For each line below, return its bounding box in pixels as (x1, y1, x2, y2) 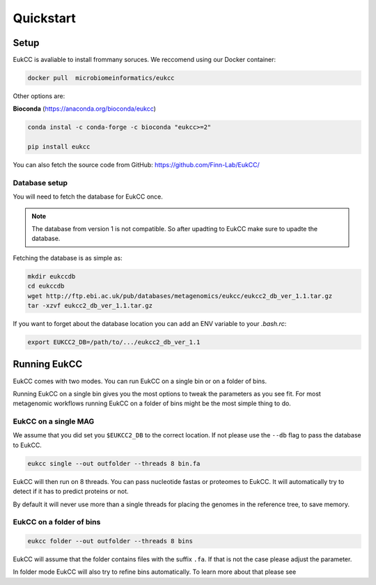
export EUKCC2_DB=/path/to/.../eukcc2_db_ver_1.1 (27, 338, 201, 346)
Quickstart (13, 10, 77, 26)
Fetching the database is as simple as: (13, 253, 123, 262)
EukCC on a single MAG (13, 416, 95, 426)
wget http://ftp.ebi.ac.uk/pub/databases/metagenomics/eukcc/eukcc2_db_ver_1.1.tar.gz (27, 292, 333, 299)
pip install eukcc (27, 143, 91, 151)
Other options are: (13, 92, 65, 100)
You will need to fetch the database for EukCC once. (13, 192, 164, 201)
